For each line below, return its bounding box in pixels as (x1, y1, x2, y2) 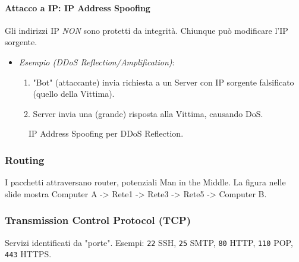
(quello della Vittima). (33, 87, 115, 100)
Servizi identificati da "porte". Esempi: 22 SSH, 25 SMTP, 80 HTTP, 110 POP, (5, 236, 293, 248)
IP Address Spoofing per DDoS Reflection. (29, 127, 184, 140)
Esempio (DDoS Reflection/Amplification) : (18, 55, 175, 68)
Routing (5, 152, 45, 167)
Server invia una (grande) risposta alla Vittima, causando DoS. (33, 107, 263, 119)
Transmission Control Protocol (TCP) (5, 213, 191, 228)
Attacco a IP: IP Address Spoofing (5, 1, 150, 14)
